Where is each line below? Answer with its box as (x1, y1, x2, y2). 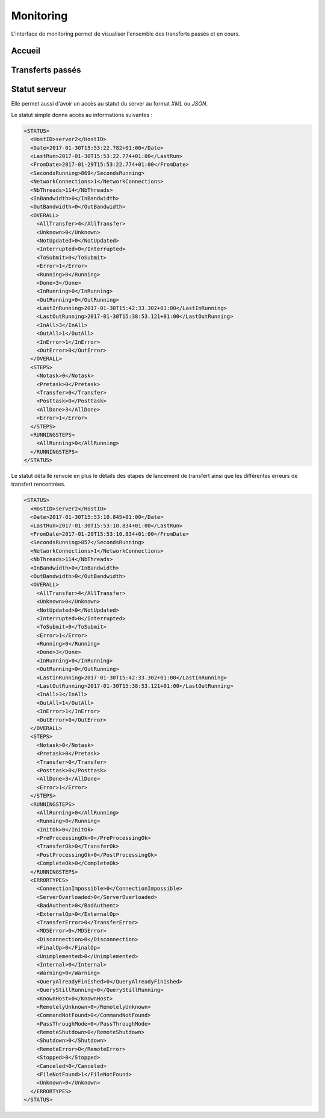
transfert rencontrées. (11, 480, 66, 488)
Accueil (11, 46, 40, 56)
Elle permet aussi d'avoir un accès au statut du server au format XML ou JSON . (11, 100, 208, 107)
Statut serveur (11, 84, 67, 95)
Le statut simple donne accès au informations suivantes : (11, 111, 153, 118)
